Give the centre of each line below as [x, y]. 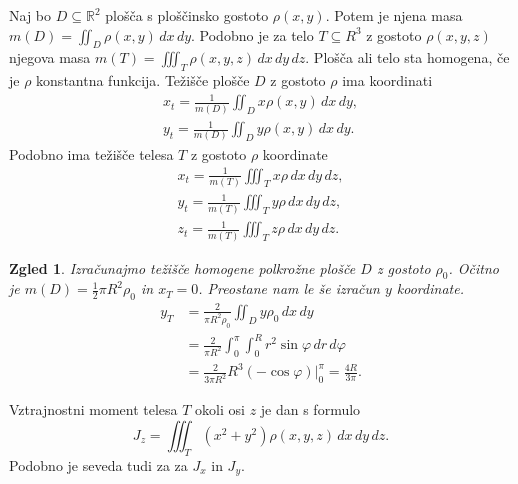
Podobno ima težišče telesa [91, 153]
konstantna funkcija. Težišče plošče [143, 80]
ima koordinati [387, 80]
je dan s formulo [310, 409]
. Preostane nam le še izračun [289, 288]
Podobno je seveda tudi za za [98, 464]
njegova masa [50, 57]
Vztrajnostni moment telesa [93, 409]
